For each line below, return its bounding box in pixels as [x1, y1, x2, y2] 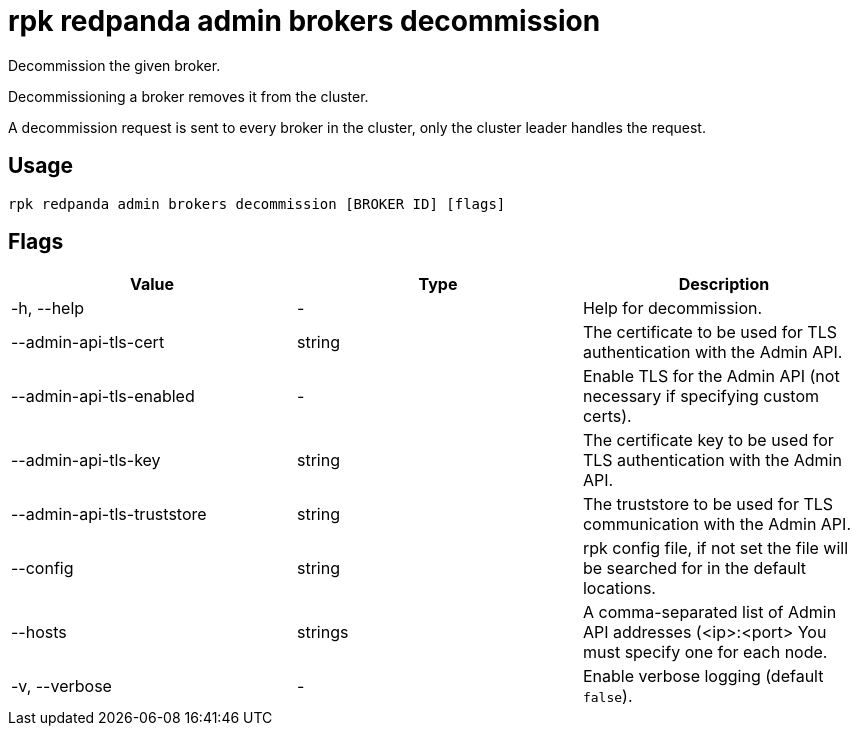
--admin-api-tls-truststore [11, 504, 207, 525]
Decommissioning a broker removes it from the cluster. [8, 87, 369, 105]
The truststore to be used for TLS [582, 494, 834, 515]
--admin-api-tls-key [11, 450, 161, 471]
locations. [582, 578, 656, 599]
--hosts [11, 622, 67, 643]
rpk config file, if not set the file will [582, 538, 849, 559]
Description [678, 274, 770, 295]
